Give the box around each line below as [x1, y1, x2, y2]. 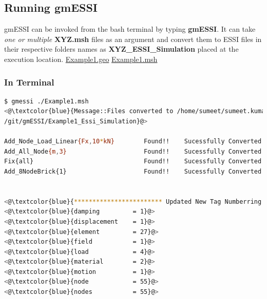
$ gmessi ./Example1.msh [4, 97, 89, 105]
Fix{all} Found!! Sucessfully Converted [4, 158, 262, 165]
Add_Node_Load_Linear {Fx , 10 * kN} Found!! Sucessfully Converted [4, 138, 262, 145]
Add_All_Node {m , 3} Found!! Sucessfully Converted [4, 147, 262, 155]
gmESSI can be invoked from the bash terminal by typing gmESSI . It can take [4, 24, 256, 34]
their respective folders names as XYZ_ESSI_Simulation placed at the [4, 44, 239, 54]
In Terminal [4, 75, 54, 88]
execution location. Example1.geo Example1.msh [4, 53, 158, 64]
